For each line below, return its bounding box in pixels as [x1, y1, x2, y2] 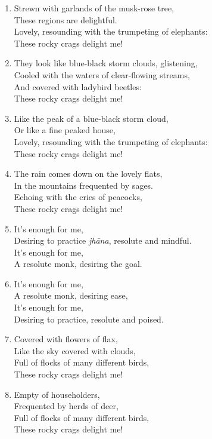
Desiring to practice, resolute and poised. [14, 312, 164, 325]
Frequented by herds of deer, [14, 400, 119, 412]
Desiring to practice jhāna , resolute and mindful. [14, 234, 192, 247]
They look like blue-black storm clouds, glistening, [14, 57, 198, 69]
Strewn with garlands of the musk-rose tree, [14, 2, 174, 14]
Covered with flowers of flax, [14, 333, 118, 345]
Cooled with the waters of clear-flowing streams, [14, 68, 190, 81]
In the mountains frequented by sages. [14, 179, 154, 191]
